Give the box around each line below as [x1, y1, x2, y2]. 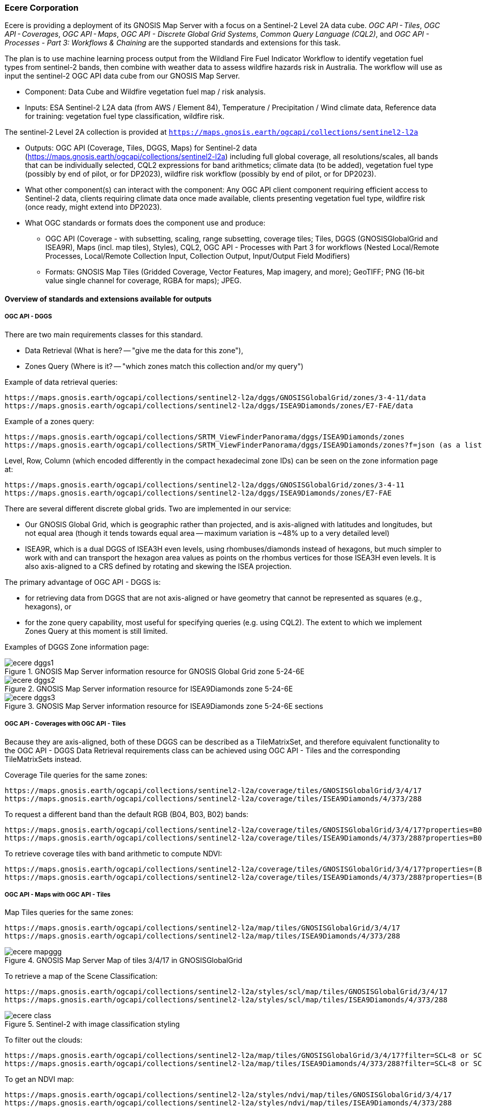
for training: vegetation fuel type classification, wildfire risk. [25, 112, 224, 121]
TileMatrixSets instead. [5, 754, 82, 763]
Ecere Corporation [5, 3, 79, 13]
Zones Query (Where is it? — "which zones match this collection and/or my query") [25, 361, 303, 371]
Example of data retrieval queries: [5, 377, 118, 386]
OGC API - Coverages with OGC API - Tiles [5, 720, 126, 728]
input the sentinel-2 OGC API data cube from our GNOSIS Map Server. [5, 71, 240, 81]
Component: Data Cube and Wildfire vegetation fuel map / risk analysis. [25, 87, 266, 96]
